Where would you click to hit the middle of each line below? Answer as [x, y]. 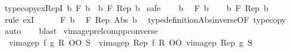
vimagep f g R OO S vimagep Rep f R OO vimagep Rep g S [130, 42]
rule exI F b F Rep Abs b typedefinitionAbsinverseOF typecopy [145, 19]
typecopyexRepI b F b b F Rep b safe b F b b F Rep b [136, 8]
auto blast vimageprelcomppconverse [81, 31]
